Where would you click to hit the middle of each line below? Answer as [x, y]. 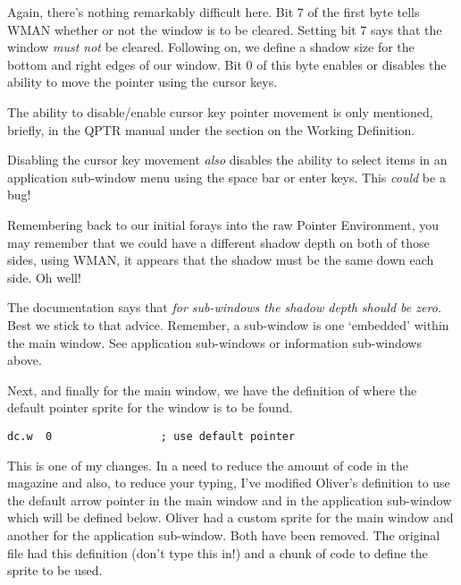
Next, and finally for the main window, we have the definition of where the [212, 390]
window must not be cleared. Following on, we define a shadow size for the [211, 47]
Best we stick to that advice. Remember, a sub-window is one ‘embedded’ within [228, 324]
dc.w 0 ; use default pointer [151, 436]
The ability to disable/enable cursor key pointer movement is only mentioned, [220, 111]
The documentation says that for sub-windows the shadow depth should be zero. [225, 307]
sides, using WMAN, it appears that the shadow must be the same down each [221, 260]
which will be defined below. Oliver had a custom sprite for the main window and [230, 517]
